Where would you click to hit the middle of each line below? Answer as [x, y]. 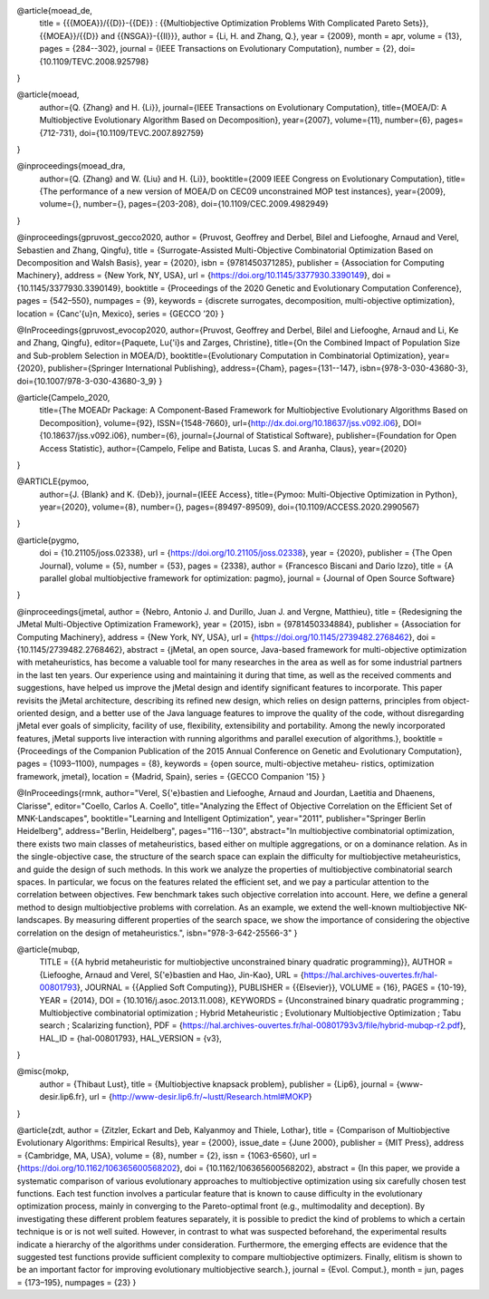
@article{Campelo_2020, [63, 397]
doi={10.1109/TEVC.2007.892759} [142, 132]
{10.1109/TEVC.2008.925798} [94, 61]
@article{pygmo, [48, 540]
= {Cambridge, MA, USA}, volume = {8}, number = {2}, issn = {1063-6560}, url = [167, 1155]
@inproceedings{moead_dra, [71, 166]
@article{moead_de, [54, 10]
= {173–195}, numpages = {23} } [77, 1282]
